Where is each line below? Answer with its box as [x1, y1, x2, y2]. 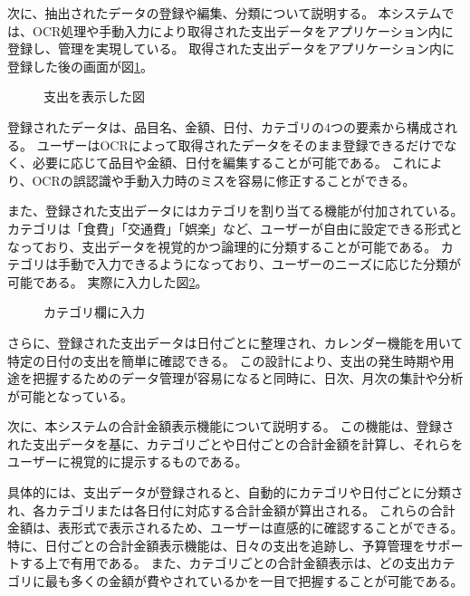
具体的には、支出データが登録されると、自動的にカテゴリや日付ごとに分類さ [7, 483, 464, 502]
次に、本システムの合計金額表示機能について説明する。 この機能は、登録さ [7, 417, 455, 436]
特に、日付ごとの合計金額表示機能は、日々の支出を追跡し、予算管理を [7, 535, 426, 554]
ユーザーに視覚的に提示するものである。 [7, 452, 248, 471]
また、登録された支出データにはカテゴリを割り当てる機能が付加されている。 [7, 201, 464, 220]
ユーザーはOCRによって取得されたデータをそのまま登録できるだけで [36, 135, 445, 154]
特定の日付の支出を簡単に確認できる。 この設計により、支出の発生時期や [7, 351, 442, 370]
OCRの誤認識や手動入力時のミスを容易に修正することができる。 [32, 170, 416, 189]
